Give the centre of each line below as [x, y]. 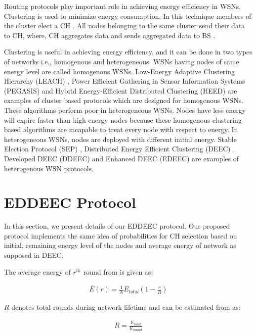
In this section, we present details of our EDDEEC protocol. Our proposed [117, 226]
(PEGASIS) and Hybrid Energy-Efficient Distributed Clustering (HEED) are [121, 90]
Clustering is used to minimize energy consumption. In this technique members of [128, 16]
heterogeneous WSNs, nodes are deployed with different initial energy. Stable [120, 139]
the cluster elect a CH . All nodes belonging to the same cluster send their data [125, 25]
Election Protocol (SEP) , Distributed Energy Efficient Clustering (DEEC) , [120, 149]
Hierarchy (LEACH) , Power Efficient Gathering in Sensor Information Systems [125, 81]
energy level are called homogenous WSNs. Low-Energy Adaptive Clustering [120, 71]
